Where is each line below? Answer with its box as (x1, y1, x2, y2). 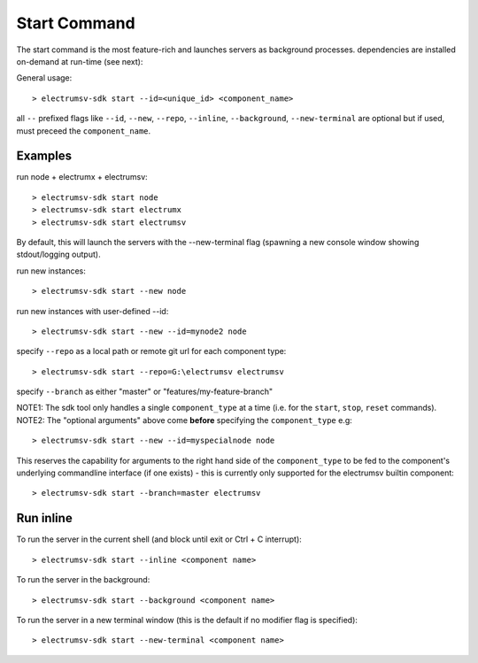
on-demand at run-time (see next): (16, 56, 143, 66)
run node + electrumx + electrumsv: (16, 172, 148, 182)
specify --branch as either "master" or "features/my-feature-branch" (16, 386, 274, 397)
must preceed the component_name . (16, 125, 151, 136)
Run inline (16, 511, 73, 526)
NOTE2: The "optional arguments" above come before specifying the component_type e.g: (16, 414, 353, 425)
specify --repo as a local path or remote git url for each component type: (16, 346, 287, 357)
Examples (16, 149, 73, 164)
